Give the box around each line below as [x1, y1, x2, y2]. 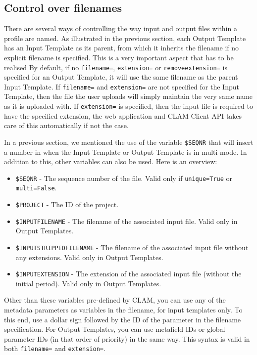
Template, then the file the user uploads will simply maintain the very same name [4, 91, 253, 101]
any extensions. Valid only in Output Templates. [15, 252, 163, 262]
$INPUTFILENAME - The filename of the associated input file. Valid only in [15, 216, 238, 226]
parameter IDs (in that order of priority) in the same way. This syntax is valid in [4, 333, 250, 344]
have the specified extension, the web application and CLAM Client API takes [4, 110, 242, 121]
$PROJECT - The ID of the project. [15, 199, 119, 210]
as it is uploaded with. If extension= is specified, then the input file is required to [4, 101, 253, 111]
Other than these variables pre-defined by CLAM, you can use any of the [4, 295, 226, 305]
